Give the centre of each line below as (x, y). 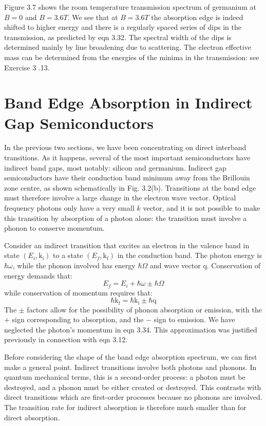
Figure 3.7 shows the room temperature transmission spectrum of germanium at (130, 7)
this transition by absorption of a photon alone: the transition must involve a (126, 218)
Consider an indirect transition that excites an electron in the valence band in (127, 245)
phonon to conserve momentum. (54, 228)
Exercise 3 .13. (27, 67)
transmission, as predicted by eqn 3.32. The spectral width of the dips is (118, 37)
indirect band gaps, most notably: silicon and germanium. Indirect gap (115, 167)
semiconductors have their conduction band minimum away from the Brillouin (127, 178)
